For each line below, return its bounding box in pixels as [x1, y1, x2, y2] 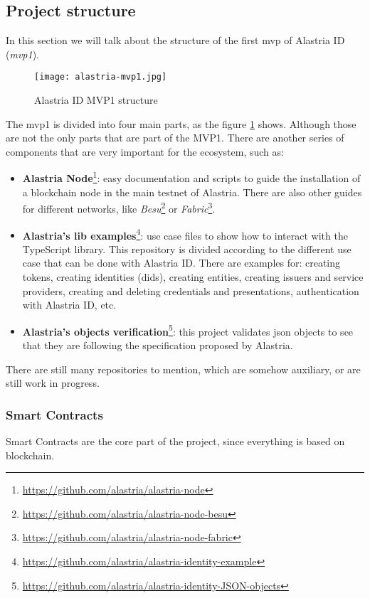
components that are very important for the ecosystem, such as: [6, 144, 284, 159]
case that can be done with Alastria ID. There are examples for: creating [22, 255, 341, 270]
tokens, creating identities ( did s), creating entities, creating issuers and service [22, 269, 364, 284]
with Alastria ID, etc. [22, 297, 117, 312]
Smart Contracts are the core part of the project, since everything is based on [6, 433, 345, 448]
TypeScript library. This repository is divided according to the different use [22, 241, 351, 256]
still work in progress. [6, 375, 100, 390]
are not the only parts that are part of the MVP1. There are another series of [6, 130, 344, 145]
